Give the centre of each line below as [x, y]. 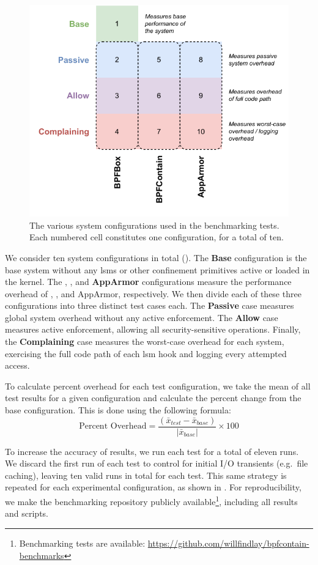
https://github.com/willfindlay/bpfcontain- [228, 543]
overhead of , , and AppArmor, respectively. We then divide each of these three [153, 293]
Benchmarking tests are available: [82, 543]
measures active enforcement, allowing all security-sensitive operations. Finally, [153, 329]
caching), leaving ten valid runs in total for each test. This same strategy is [146, 475]
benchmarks [42, 555]
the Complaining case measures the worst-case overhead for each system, [145, 342]
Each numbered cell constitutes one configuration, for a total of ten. [157, 237]
